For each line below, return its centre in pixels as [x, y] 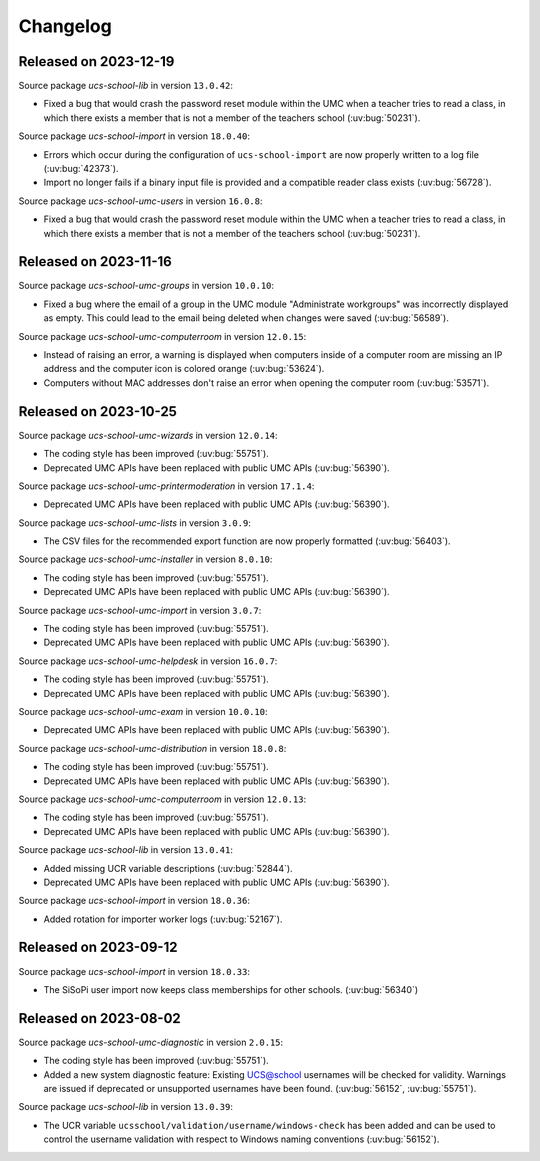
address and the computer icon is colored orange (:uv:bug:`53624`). [184, 369]
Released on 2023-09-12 [98, 947]
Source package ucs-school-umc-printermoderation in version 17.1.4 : [166, 486]
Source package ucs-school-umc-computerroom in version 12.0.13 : [162, 799]
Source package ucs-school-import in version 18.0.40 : [134, 136]
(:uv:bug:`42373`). [81, 169]
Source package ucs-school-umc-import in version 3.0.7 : [140, 610]
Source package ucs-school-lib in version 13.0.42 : [126, 86]
